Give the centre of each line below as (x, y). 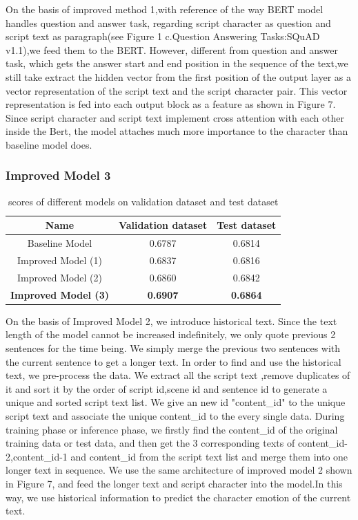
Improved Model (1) (60, 260)
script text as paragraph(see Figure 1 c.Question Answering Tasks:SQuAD (163, 36)
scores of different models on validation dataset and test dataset (143, 201)
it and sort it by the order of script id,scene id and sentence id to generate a (167, 388)
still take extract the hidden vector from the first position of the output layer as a (179, 76)
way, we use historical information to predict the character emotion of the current (178, 497)
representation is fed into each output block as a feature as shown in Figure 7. (171, 104)
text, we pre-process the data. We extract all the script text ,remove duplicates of (178, 375)
